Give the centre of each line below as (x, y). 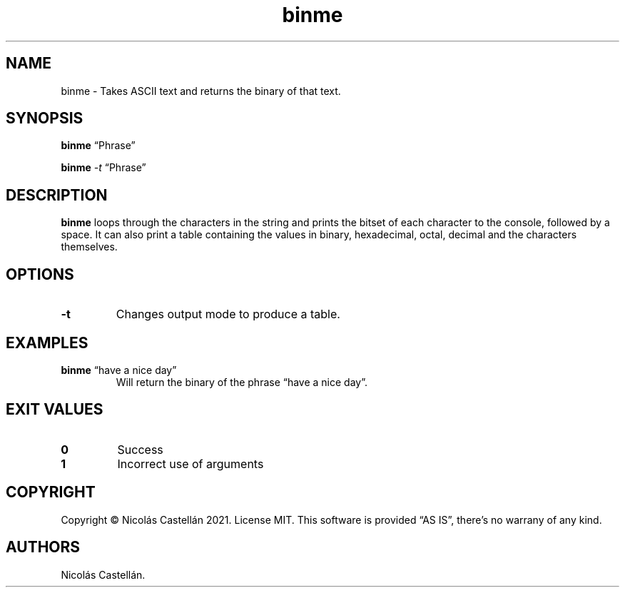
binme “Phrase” (98, 146)
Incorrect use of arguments (190, 463)
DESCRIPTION (57, 195)
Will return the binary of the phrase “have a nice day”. (242, 382)
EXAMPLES (47, 343)
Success (140, 449)
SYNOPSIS (45, 118)
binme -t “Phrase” (103, 168)
